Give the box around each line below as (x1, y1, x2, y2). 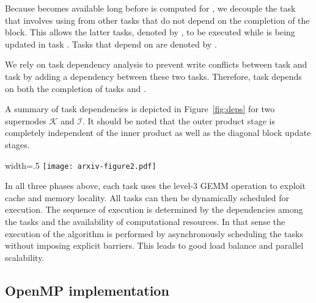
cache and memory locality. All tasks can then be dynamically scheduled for (5, 191, 290, 204)
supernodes (5, 114, 46, 127)
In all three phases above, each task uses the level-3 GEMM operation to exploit (5, 179, 306, 192)
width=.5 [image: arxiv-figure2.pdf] (5, 159, 156, 171)
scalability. (5, 251, 45, 263)
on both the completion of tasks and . (5, 82, 146, 94)
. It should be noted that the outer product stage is (83, 114, 275, 127)
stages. (5, 138, 30, 151)
